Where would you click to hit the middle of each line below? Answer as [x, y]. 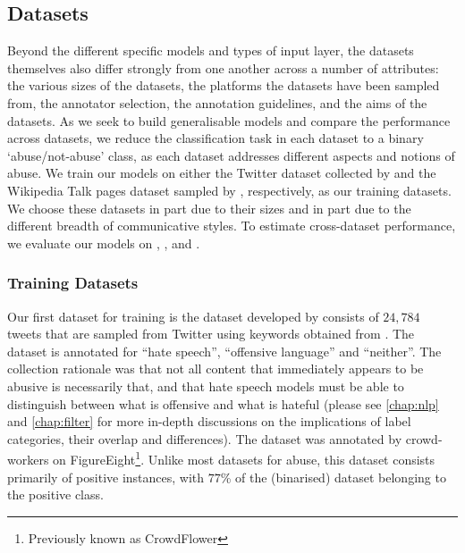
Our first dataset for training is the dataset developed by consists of [193, 316]
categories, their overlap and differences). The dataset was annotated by [205, 438]
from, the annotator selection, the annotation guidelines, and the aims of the [217, 102]
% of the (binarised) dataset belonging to [333, 477]
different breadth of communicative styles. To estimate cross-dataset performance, [232, 226]
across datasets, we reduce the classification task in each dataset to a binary [216, 138]
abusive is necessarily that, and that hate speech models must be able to [206, 385]
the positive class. [55, 494]
